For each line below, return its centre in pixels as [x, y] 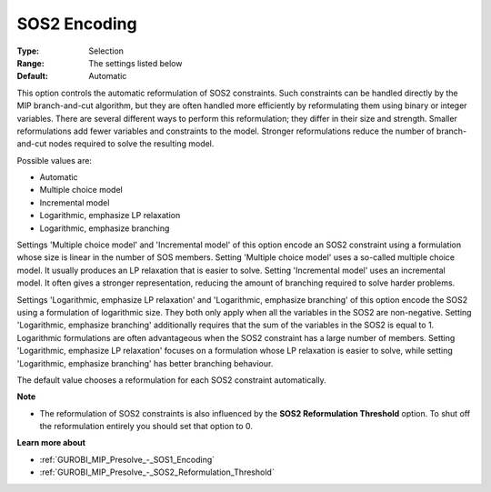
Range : [30, 63]
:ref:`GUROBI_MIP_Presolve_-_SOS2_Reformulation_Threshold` [157, 472]
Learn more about [51, 443]
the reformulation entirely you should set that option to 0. [146, 427]
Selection [106, 51]
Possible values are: [55, 160]
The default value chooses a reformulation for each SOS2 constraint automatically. [171, 380]
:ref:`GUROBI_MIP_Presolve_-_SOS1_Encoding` [127, 459]
